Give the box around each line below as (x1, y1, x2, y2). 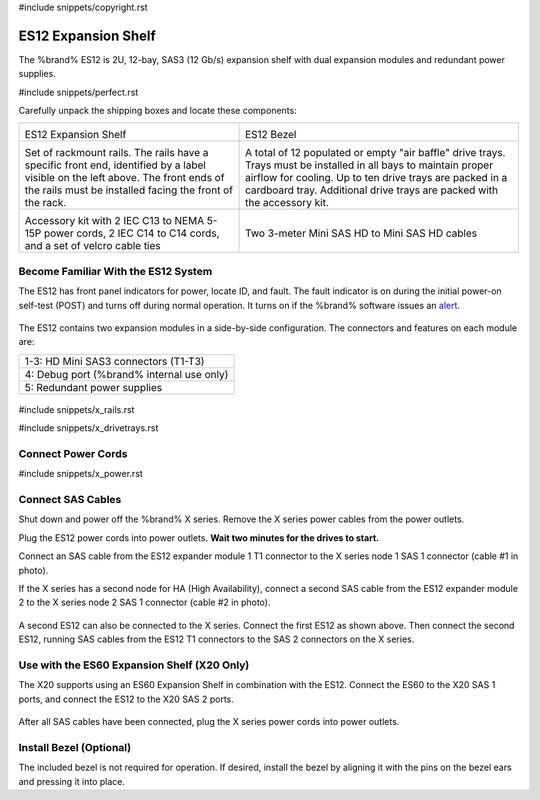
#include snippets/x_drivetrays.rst (18, 422, 159, 434)
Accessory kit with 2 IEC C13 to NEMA (24, 214, 205, 228)
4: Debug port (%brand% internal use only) (24, 367, 229, 381)
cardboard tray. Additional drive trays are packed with (245, 183, 499, 197)
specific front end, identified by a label (24, 158, 207, 172)
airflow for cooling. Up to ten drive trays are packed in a (245, 171, 508, 185)
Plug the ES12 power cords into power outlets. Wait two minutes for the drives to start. (18, 531, 380, 544)
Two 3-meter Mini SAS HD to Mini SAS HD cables (245, 226, 478, 240)
